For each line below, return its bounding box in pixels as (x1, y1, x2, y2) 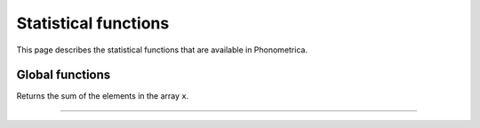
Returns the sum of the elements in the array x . (16, 91, 189, 101)
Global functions (16, 68, 111, 83)
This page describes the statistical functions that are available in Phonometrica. (16, 44, 308, 55)
